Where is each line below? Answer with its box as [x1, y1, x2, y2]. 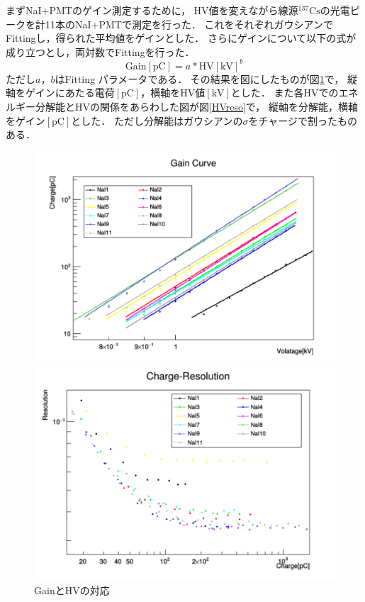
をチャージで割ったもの [248, 113, 357, 128]
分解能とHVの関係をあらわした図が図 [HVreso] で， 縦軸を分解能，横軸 [35, 99, 358, 114]
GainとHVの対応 [34, 583, 110, 598]
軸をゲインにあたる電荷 [6, 85, 115, 100]
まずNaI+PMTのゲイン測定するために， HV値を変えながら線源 [6, 3, 298, 17]
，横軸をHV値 [140, 85, 206, 100]
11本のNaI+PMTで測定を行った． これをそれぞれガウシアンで [45, 16, 334, 31]
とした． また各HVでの [230, 85, 339, 100]
